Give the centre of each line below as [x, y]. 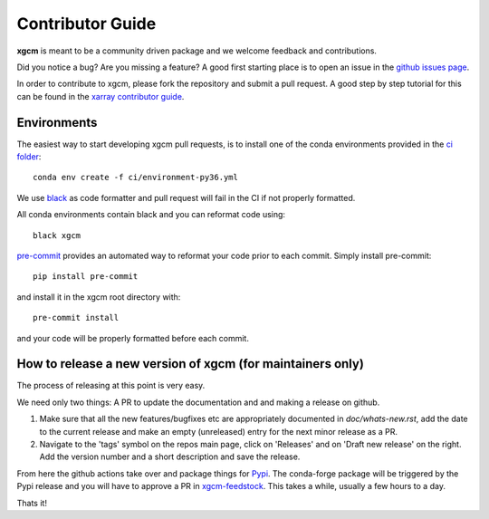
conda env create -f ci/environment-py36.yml [136, 178]
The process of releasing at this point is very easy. [111, 386]
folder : [29, 157]
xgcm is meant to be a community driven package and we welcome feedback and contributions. [197, 51]
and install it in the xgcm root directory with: [99, 297]
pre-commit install [76, 318]
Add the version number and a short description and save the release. [170, 457]
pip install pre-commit [86, 277]
